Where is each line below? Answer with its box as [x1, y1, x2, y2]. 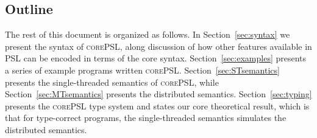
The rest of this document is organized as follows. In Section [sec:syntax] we [5, 28, 290, 41]
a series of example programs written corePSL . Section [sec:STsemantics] [5, 63, 280, 76]
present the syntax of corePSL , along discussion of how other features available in [5, 40, 312, 52]
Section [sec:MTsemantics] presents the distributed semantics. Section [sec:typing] [5, 88, 312, 100]
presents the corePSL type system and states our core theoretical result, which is [5, 99, 310, 112]
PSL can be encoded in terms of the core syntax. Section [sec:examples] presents [5, 52, 307, 64]
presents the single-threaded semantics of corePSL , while [5, 75, 219, 88]
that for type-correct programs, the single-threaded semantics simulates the [5, 111, 287, 124]
